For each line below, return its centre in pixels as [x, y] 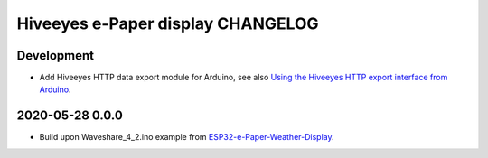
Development [56, 56]
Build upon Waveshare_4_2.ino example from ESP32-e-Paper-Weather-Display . [187, 137]
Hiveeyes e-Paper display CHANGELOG [168, 23]
